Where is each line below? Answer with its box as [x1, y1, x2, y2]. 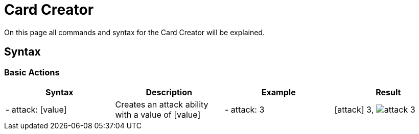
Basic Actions [4, 67, 60, 77]
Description [146, 87, 192, 97]
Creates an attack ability [115, 99, 208, 110]
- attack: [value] [6, 104, 67, 115]
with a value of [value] [115, 109, 201, 120]
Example [261, 87, 296, 97]
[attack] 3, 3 [334, 104, 415, 115]
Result [376, 87, 401, 97]
